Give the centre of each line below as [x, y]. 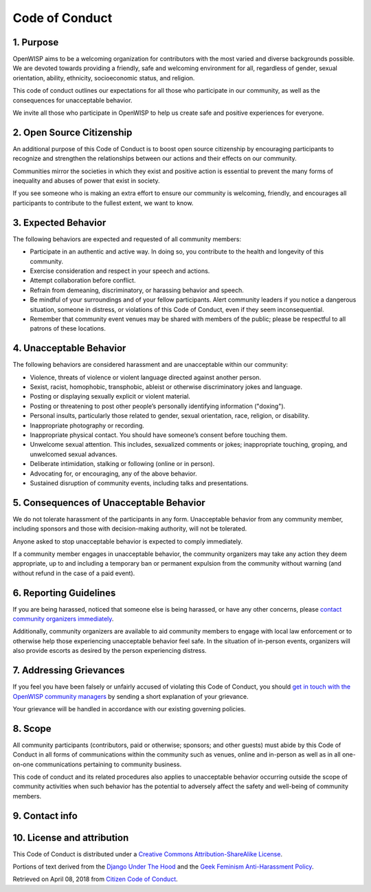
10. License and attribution [71, 837]
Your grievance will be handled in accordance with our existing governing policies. [130, 709]
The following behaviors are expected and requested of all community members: [127, 239]
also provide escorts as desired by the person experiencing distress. [110, 651]
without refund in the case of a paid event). [74, 573]
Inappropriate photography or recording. [87, 425]
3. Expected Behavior [59, 222]
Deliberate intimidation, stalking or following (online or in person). [122, 464]
